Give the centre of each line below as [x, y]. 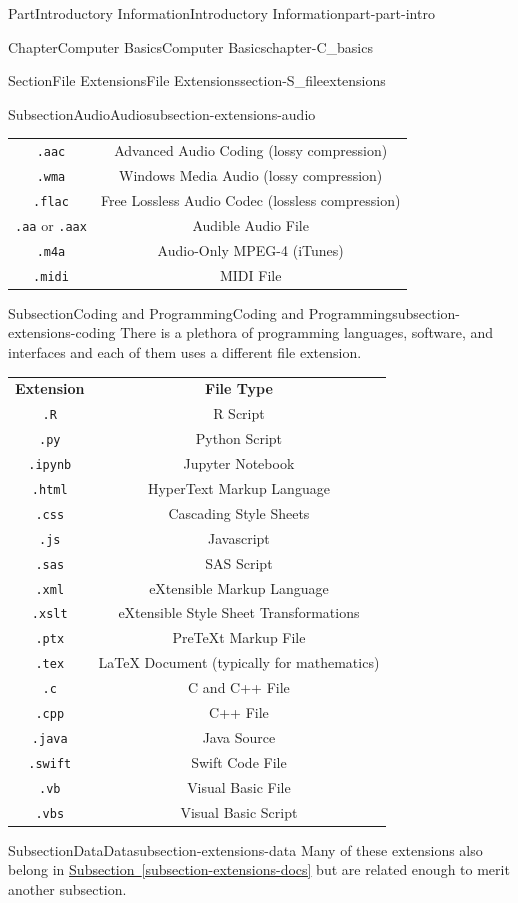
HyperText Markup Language [238, 487]
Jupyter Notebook [239, 463]
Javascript [239, 537]
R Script [239, 413]
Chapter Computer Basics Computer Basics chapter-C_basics [190, 46]
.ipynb [50, 465]
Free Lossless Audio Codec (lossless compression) [250, 199]
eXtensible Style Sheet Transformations [239, 612]
